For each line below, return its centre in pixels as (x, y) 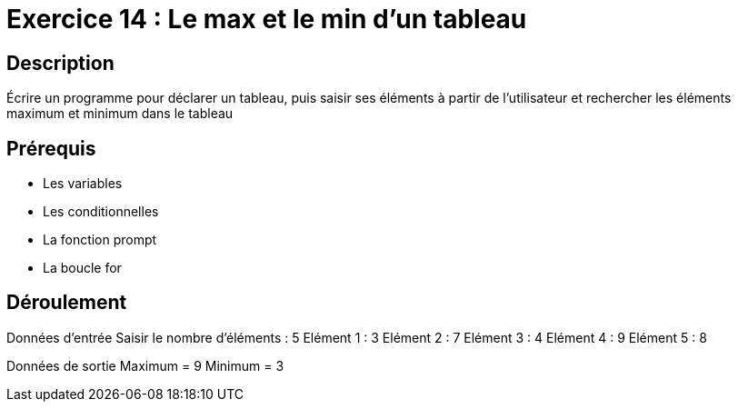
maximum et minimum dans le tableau (120, 114)
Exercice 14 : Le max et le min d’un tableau (267, 19)
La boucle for (82, 268)
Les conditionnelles (101, 212)
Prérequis (51, 148)
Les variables (83, 184)
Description (60, 63)
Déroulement (67, 303)
